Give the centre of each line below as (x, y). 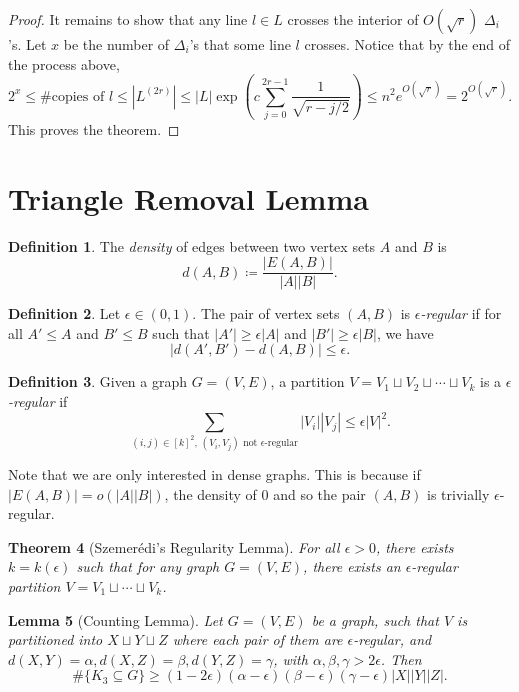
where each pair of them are (257, 639)
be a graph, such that (375, 619)
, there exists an (352, 566)
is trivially (458, 493)
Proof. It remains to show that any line (128, 19)
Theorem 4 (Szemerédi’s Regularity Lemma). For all (174, 546)
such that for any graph (148, 566)
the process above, (64, 63)
